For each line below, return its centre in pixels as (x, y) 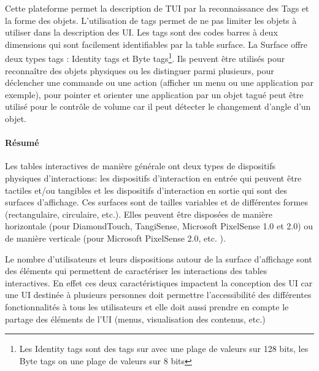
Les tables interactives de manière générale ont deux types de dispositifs (140, 166)
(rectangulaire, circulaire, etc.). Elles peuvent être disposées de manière (139, 214)
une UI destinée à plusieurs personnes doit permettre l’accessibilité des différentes (158, 295)
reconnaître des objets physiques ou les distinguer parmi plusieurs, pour (140, 70)
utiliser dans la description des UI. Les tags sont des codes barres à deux (141, 32)
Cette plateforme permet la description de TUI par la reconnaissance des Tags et (157, 8)
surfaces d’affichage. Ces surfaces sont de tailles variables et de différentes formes (156, 202)
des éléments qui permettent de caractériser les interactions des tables (136, 271)
